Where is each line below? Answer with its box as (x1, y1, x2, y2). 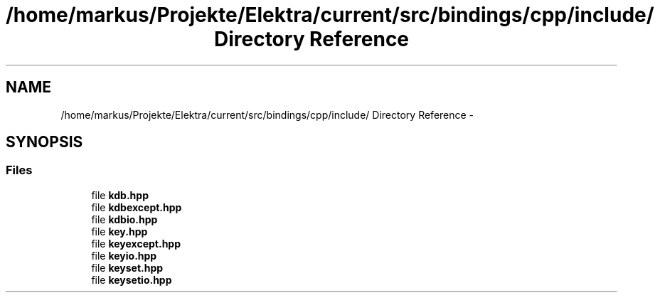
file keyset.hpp (91, 261, 164, 274)
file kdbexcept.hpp (91, 201, 182, 213)
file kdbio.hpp (91, 213, 158, 225)
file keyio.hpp (91, 249, 157, 262)
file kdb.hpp (91, 188, 149, 201)
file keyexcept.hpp (91, 237, 181, 250)
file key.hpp (91, 225, 148, 238)
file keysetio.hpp (91, 273, 172, 286)
